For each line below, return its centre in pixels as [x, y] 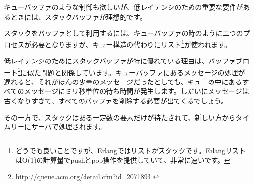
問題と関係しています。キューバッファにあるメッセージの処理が [143, 72]
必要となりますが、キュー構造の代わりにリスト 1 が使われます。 [131, 43]
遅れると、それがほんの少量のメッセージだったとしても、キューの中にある [123, 81]
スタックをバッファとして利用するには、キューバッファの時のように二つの [124, 33]
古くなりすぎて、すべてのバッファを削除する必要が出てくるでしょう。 [116, 101]
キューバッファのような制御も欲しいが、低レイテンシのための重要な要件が [124, 7]
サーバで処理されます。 [68, 127]
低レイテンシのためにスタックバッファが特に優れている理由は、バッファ [120, 61]
